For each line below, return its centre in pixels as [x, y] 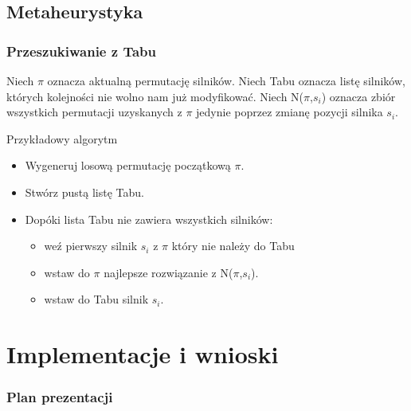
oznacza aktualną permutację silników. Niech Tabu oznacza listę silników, [226, 80]
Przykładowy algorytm [62, 138]
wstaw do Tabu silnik [96, 299]
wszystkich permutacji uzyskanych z [94, 112]
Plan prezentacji [60, 397]
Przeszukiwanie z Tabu [81, 51]
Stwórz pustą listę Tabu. [84, 192]
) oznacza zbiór [358, 96]
